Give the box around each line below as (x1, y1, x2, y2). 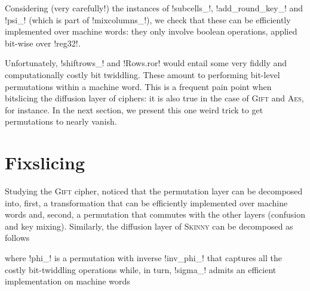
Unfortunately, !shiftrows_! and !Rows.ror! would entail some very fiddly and (5, 57, 287, 69)
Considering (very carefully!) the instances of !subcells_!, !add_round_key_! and (5, 2, 303, 14)
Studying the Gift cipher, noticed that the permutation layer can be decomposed (5, 185, 303, 197)
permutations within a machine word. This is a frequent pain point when (5, 80, 272, 92)
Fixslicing (5, 150, 85, 175)
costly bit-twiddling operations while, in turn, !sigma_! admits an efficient (5, 263, 277, 275)
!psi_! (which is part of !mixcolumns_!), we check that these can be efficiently (5, 13, 291, 26)
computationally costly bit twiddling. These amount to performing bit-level (5, 68, 280, 81)
